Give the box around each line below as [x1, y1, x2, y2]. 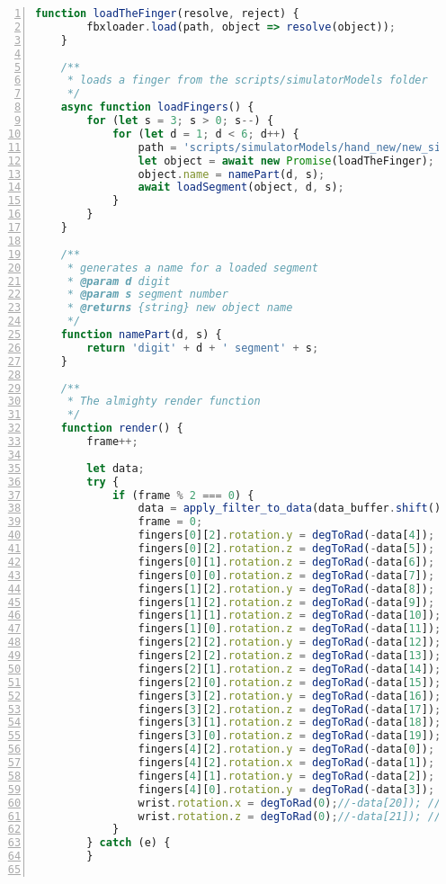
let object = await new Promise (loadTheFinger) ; [138, 154, 434, 167]
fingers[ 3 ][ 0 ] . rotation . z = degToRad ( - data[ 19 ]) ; [138, 729, 442, 743]
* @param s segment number [67, 288, 228, 301]
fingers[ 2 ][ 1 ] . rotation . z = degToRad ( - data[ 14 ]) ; [138, 662, 442, 675]
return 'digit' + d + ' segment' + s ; [86, 341, 319, 354]
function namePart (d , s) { [60, 328, 222, 341]
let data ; [86, 461, 145, 475]
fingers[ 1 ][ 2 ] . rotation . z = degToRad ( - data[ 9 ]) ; [138, 595, 435, 609]
